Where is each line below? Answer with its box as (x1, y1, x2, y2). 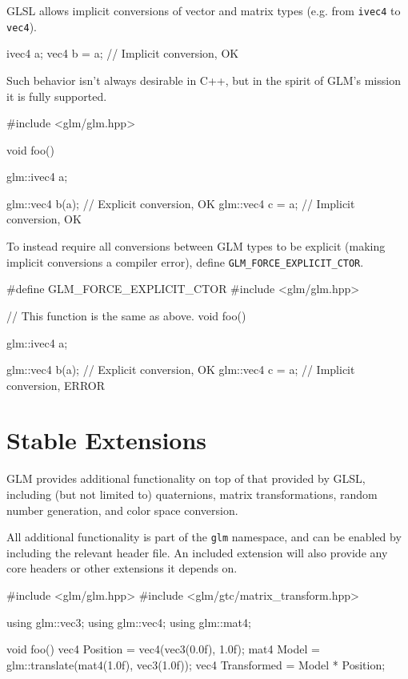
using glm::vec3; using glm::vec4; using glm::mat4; (6, 613, 251, 630)
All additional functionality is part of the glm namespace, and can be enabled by (6, 528, 402, 545)
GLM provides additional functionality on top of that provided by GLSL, (6, 470, 366, 487)
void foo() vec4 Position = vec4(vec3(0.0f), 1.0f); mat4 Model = (6, 641, 320, 657)
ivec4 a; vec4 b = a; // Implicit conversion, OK (6, 45, 239, 62)
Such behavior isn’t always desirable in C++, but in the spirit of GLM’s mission (6, 71, 401, 88)
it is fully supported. (6, 87, 107, 104)
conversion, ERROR (6, 376, 106, 393)
